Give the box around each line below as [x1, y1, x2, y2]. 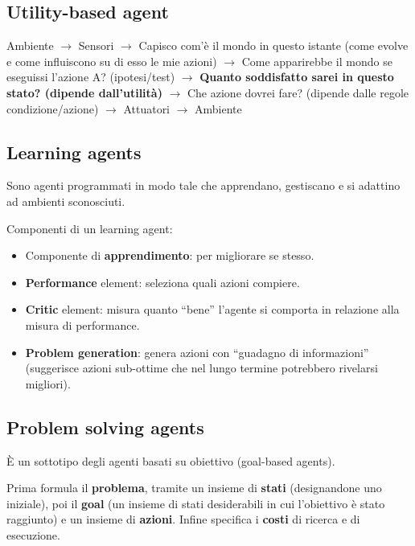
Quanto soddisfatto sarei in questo [199, 68, 394, 85]
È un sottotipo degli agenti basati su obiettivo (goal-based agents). [6, 452, 335, 469]
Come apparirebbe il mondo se [241, 52, 392, 69]
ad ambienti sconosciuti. [6, 192, 125, 209]
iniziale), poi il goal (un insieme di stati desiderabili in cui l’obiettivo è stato [6, 495, 385, 511]
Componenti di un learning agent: [6, 220, 173, 236]
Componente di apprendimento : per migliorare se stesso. [25, 247, 314, 264]
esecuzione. [6, 526, 60, 543]
